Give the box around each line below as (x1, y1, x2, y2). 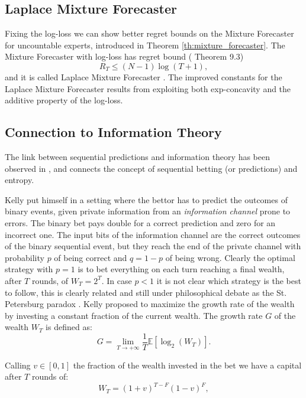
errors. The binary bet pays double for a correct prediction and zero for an (5, 216, 276, 229)
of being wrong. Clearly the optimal (165, 251, 295, 263)
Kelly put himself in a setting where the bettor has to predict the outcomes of (5, 193, 288, 205)
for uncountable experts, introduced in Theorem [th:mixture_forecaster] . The (5, 38, 285, 51)
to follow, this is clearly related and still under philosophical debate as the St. (5, 286, 287, 298)
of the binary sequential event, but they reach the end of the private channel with (5, 240, 301, 252)
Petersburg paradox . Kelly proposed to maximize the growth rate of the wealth (5, 298, 295, 310)
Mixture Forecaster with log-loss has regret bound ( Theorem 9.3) (5, 50, 244, 63)
